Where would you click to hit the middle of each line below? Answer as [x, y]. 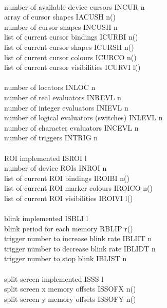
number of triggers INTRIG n [51, 138]
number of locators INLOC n [50, 87]
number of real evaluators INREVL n [63, 97]
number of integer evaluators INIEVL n [66, 107]
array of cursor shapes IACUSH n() [60, 17]
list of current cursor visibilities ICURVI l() [72, 67]
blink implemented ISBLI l [46, 218]
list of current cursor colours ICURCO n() [70, 57]
